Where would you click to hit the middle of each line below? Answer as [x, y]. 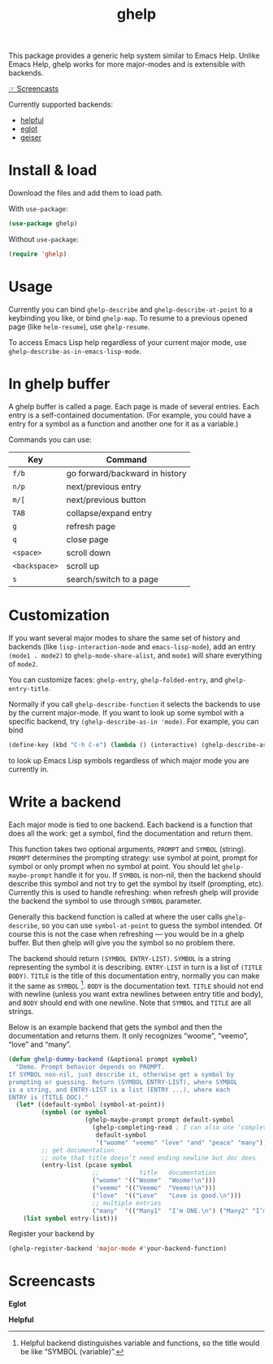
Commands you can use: [50, 439]
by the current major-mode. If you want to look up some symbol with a [126, 712]
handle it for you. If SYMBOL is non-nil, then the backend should [158, 875]
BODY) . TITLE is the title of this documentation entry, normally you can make [134, 975]
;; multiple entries [127, 1203]
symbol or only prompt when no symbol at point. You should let [115, 866]
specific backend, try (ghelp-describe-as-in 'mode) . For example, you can [134, 721]
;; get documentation [78, 1150]
